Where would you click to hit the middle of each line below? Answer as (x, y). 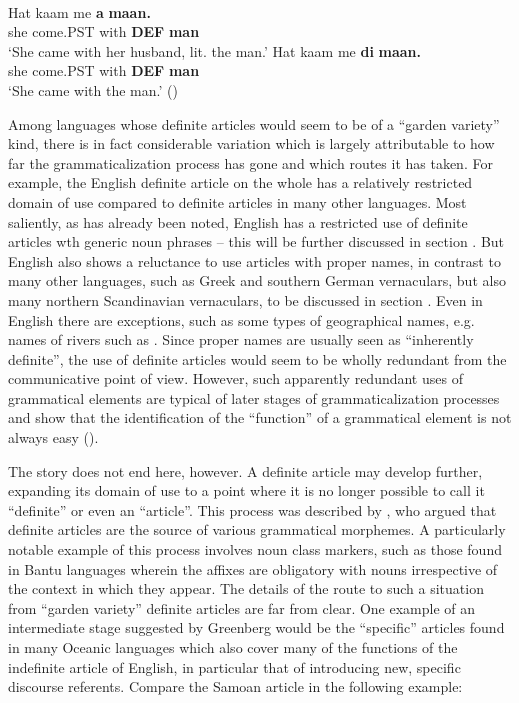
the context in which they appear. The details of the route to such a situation (246, 588)
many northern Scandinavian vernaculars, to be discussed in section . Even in (245, 299)
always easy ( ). (53, 437)
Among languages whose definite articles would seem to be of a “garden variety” (254, 123)
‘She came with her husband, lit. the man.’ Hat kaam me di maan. (215, 50)
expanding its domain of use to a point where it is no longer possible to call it (246, 490)
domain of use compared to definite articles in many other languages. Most (237, 201)
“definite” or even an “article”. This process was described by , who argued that (252, 509)
